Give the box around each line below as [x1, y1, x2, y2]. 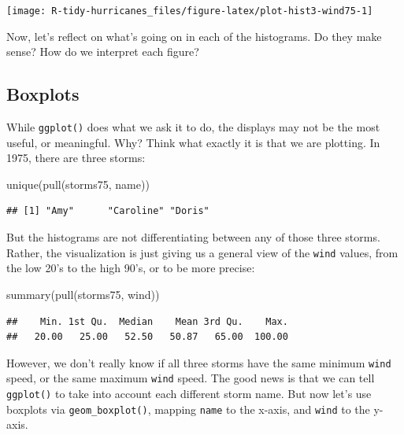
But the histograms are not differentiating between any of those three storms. [6, 229, 380, 245]
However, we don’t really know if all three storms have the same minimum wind [6, 354, 391, 370]
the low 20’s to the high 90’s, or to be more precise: [6, 260, 255, 276]
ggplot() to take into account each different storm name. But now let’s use [6, 385, 372, 402]
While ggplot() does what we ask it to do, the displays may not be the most [6, 119, 380, 135]
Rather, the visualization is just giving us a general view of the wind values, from [6, 244, 398, 260]
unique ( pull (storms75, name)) [6, 175, 150, 192]
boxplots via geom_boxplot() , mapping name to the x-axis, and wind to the [6, 400, 370, 417]
